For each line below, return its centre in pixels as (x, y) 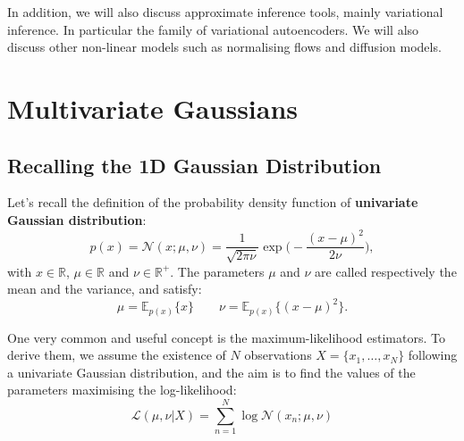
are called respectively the (386, 271)
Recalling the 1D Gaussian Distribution (194, 165)
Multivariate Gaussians (153, 108)
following (433, 355)
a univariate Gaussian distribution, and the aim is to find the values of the (211, 372)
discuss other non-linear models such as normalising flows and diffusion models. (224, 47)
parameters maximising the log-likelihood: (122, 390)
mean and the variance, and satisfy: (105, 289)
